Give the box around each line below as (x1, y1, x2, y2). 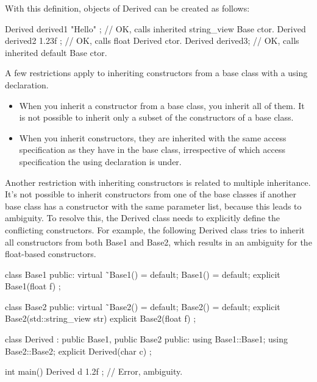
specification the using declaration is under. (19, 155, 182, 168)
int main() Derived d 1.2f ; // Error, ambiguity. (5, 365, 183, 378)
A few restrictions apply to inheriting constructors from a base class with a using (5, 66, 308, 79)
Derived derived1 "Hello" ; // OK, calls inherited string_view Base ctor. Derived (5, 22, 306, 35)
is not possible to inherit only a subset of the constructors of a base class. (19, 111, 294, 124)
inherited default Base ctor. (5, 46, 107, 58)
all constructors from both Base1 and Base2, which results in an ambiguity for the (5, 235, 312, 248)
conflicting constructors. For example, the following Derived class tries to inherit (5, 223, 305, 236)
